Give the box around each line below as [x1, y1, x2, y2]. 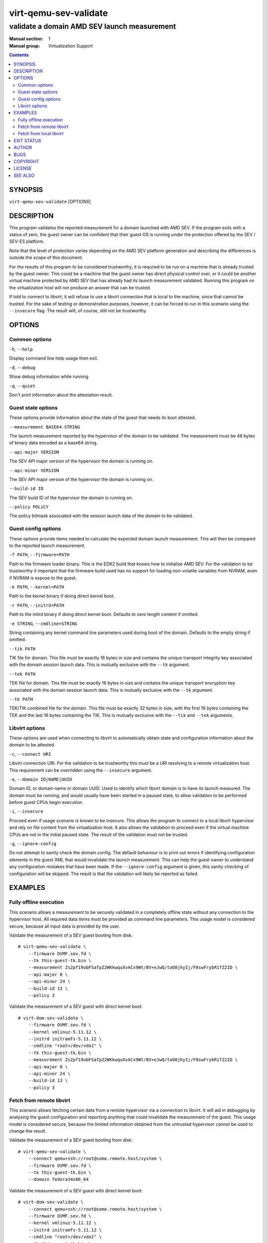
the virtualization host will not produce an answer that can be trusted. [9, 284, 151, 290]
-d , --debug [9, 364, 36, 370]
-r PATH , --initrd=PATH [9, 602, 65, 608]
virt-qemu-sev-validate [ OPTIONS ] [9, 198, 91, 204]
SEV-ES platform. [9, 239, 45, 245]
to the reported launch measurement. [9, 542, 86, 548]
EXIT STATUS [13, 137, 42, 144]
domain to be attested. [9, 742, 56, 748]
